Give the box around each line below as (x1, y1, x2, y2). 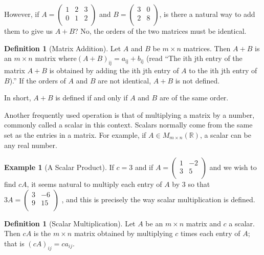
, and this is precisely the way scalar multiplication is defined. (61, 194, 255, 204)
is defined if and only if (55, 92, 128, 103)
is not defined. (175, 75, 220, 86)
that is (4, 238, 25, 248)
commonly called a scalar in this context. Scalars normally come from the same (4, 119, 253, 130)
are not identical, (98, 75, 151, 86)
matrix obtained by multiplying (74, 228, 173, 239)
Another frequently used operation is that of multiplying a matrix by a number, (4, 109, 255, 120)
